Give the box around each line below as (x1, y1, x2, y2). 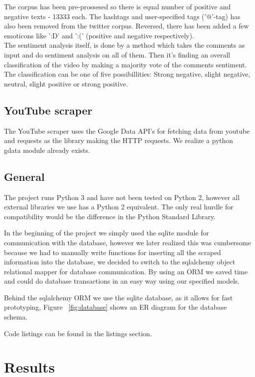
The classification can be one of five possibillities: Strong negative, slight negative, (4, 69, 251, 79)
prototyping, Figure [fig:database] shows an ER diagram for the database (4, 302, 227, 312)
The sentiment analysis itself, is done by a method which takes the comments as (4, 40, 245, 50)
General (4, 169, 45, 184)
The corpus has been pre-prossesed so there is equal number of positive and (4, 1, 231, 11)
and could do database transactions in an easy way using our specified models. (4, 276, 240, 286)
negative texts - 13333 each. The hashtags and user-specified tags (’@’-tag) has (4, 11, 240, 21)
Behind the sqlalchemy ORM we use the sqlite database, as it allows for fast (4, 292, 233, 302)
